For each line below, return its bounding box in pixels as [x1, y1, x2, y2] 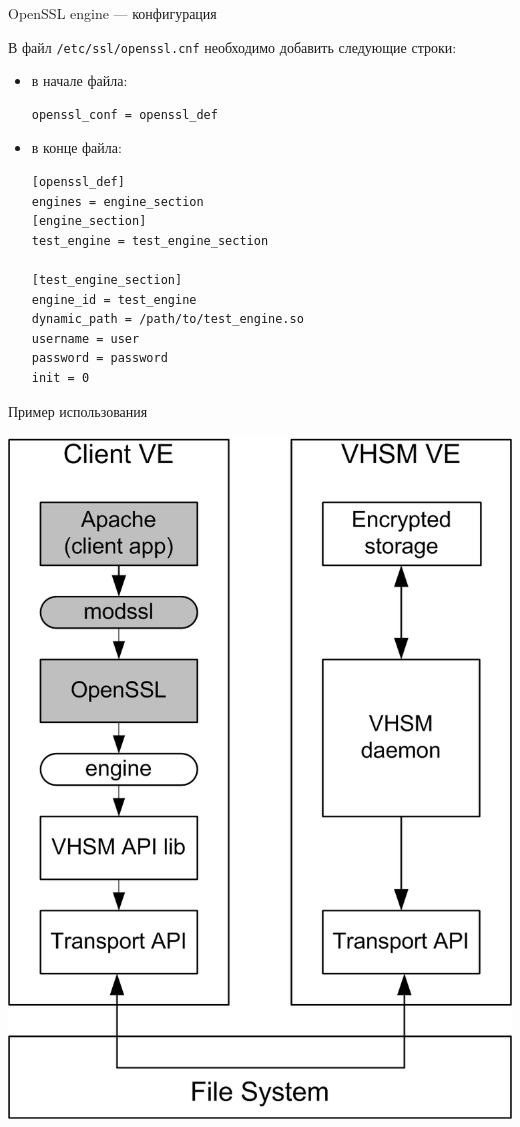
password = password [31, 351, 168, 366]
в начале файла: [31, 70, 128, 91]
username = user [31, 331, 140, 346]
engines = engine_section [31, 194, 204, 209]
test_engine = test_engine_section [31, 233, 269, 248]
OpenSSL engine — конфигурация [8, 3, 217, 23]
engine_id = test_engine [31, 292, 197, 307]
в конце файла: [31, 137, 122, 158]
